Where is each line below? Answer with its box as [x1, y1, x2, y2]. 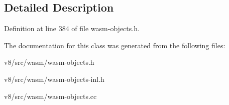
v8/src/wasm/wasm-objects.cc [4, 90, 97, 101]
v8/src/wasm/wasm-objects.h [4, 57, 94, 67]
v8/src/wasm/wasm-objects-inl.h [4, 73, 104, 84]
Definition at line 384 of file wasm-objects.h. [4, 23, 140, 34]
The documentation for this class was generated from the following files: [4, 40, 225, 50]
